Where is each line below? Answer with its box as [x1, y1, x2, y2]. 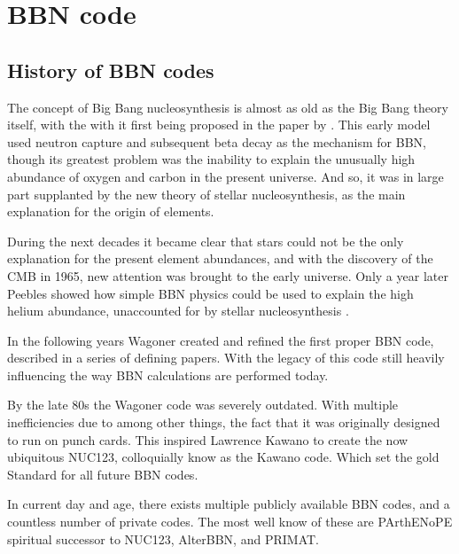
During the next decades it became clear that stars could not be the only [7, 231, 404, 250]
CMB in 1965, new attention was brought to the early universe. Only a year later [7, 266, 448, 285]
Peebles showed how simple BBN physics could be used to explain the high [7, 284, 414, 302]
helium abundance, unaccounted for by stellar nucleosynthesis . [7, 301, 349, 320]
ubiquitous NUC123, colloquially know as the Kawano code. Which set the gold [7, 448, 440, 466]
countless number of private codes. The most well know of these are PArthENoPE [7, 512, 453, 531]
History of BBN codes [7, 56, 214, 83]
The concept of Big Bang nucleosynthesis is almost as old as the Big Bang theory [7, 98, 448, 116]
